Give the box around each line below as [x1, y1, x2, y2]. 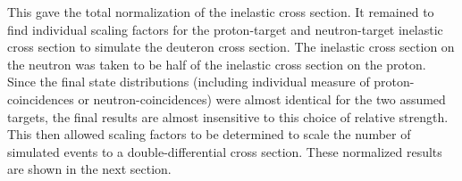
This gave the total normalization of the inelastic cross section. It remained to [7, 3, 434, 21]
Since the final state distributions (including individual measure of [7, 72, 370, 91]
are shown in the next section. [7, 160, 172, 178]
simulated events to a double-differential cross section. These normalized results [7, 142, 442, 160]
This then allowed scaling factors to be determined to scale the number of [7, 125, 411, 144]
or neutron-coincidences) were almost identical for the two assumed [78, 89, 446, 108]
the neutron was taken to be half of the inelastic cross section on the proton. [7, 54, 426, 73]
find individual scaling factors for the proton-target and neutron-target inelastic [7, 20, 443, 38]
